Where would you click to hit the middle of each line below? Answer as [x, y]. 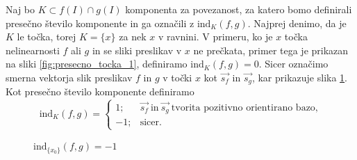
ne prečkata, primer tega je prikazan [271, 50]
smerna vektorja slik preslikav [69, 77]
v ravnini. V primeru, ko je [215, 37]
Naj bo [20, 9]
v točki [177, 77]
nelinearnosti [33, 50]
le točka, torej [47, 37]
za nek [133, 37]
